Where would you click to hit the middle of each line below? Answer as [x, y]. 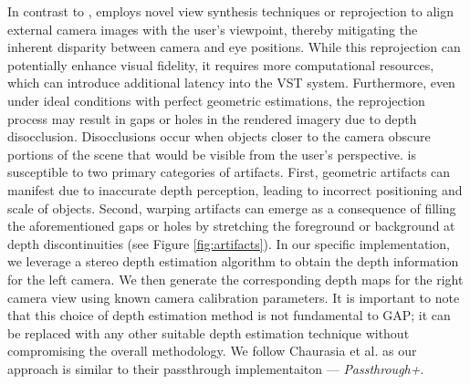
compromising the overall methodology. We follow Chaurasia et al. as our [212, 351]
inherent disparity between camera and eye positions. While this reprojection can [234, 47]
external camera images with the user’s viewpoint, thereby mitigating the [213, 29]
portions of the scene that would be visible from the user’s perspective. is [212, 154]
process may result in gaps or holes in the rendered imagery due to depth [212, 118]
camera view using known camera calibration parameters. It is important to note [234, 297]
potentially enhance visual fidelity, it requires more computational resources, [221, 64]
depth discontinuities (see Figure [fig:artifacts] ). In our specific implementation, [229, 243]
